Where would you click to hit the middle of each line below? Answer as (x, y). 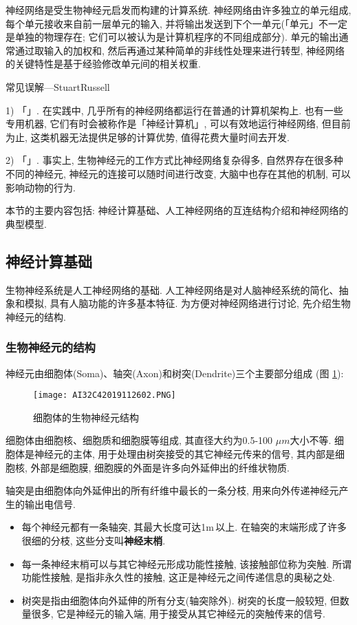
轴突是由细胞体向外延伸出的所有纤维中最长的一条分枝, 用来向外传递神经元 (172, 490)
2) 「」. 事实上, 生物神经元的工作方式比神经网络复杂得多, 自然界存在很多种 (174, 160)
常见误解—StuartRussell (58, 86)
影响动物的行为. (41, 187)
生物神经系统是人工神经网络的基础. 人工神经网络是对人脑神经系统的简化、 (172, 289)
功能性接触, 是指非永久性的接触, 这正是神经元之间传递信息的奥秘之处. (178, 577)
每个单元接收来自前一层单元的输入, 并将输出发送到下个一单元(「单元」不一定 (176, 23)
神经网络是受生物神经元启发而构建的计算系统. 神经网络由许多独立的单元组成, (178, 10)
